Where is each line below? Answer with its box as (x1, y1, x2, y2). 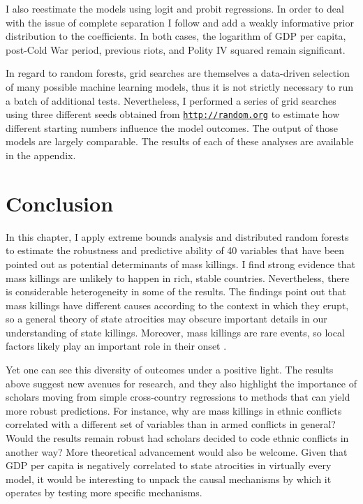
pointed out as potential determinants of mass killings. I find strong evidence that (6, 256, 356, 271)
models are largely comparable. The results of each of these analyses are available (6, 134, 354, 149)
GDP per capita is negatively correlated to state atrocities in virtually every (6, 458, 332, 473)
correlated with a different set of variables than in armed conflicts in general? (6, 417, 336, 431)
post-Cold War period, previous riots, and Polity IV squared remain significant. (6, 42, 346, 57)
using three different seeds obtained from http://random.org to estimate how (6, 107, 340, 121)
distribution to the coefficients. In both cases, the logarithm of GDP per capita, (6, 29, 346, 43)
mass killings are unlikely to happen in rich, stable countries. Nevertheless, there (6, 270, 350, 285)
